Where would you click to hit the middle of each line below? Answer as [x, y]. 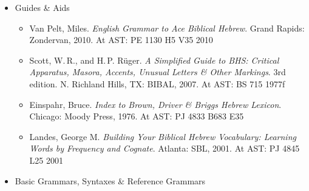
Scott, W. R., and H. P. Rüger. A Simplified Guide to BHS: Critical [154, 60]
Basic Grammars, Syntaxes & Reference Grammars [110, 180]
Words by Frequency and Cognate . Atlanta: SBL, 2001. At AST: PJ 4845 [165, 148]
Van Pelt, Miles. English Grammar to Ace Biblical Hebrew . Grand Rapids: [167, 28]
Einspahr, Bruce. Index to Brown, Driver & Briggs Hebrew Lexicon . [155, 104]
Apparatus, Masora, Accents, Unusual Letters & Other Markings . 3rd [158, 72]
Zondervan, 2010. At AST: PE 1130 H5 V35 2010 [121, 40]
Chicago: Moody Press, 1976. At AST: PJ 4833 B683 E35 [137, 116]
